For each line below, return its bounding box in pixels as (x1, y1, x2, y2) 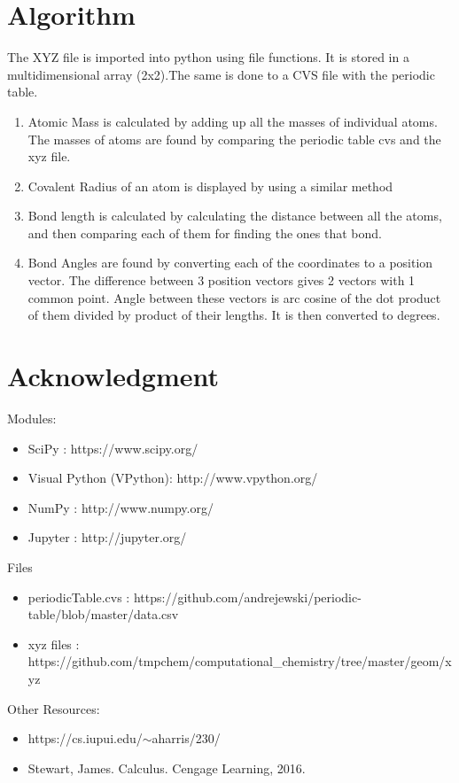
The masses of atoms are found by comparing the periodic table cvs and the (27, 129, 441, 148)
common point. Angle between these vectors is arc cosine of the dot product (27, 288, 441, 306)
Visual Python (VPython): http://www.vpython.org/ (27, 469, 318, 487)
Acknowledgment (7, 358, 219, 394)
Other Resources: (7, 699, 100, 717)
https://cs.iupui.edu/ (27, 729, 143, 748)
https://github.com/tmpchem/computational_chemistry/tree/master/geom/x (27, 652, 452, 671)
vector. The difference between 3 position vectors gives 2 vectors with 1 (27, 271, 416, 290)
